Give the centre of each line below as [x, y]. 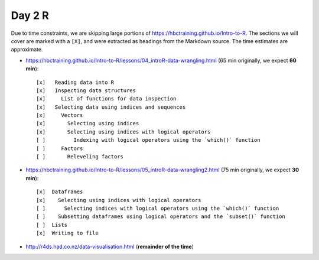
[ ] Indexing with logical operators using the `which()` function [148, 140]
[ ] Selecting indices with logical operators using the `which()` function [158, 208]
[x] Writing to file [67, 233]
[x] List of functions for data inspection [106, 99]
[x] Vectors [60, 116]
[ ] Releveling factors [80, 157]
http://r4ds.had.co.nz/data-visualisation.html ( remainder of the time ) [110, 246]
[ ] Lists [52, 225]
